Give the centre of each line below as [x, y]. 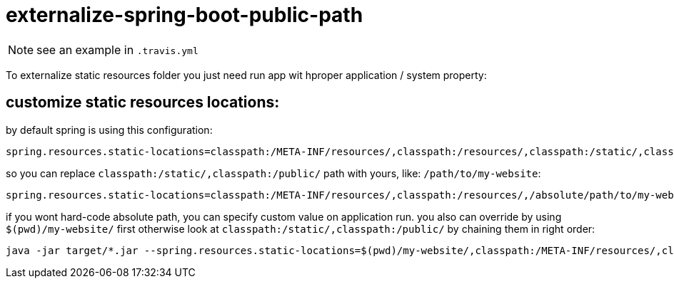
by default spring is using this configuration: [109, 130]
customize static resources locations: [143, 102]
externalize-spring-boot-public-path [185, 15]
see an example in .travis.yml [117, 49]
